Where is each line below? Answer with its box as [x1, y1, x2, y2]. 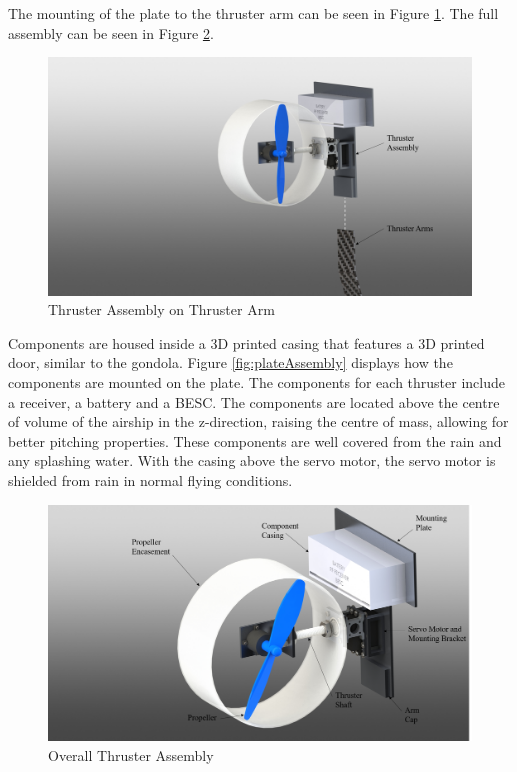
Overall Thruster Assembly [48, 744, 214, 765]
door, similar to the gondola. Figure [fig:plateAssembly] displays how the [8, 352, 453, 373]
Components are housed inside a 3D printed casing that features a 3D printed [8, 332, 485, 353]
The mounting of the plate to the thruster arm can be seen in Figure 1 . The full [8, 3, 499, 23]
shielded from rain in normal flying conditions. [8, 470, 293, 491]
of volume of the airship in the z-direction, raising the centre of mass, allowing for [8, 411, 509, 432]
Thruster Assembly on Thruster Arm [48, 299, 275, 320]
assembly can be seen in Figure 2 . [8, 22, 214, 43]
